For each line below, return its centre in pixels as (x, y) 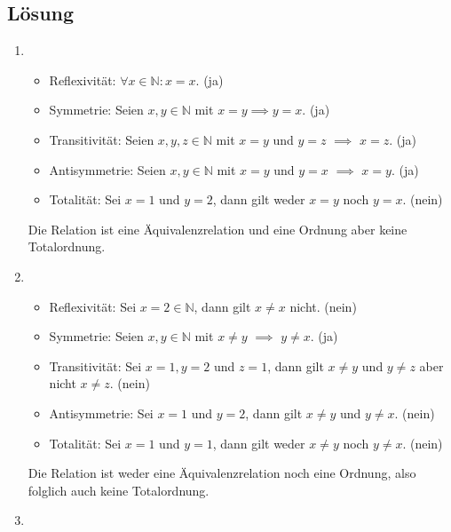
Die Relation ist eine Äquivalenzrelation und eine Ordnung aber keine (218, 229)
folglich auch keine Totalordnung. (119, 490)
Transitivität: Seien (102, 139)
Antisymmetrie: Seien (107, 169)
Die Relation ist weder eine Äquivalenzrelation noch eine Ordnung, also (222, 473)
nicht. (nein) (323, 306)
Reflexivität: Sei (93, 306)
